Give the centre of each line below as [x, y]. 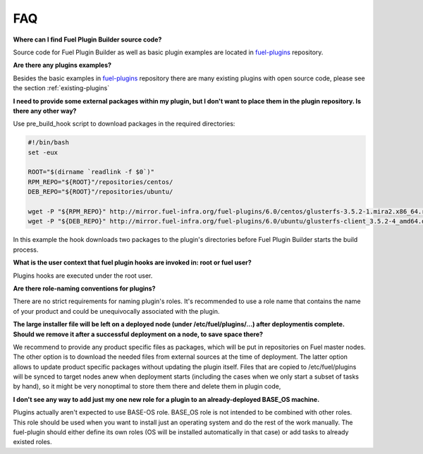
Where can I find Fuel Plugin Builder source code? [87, 39]
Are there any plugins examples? [62, 65]
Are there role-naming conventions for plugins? [84, 288]
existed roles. [32, 442]
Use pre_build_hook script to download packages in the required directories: [124, 124]
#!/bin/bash [49, 142]
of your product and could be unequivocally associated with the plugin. [116, 311]
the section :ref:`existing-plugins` [61, 88]
